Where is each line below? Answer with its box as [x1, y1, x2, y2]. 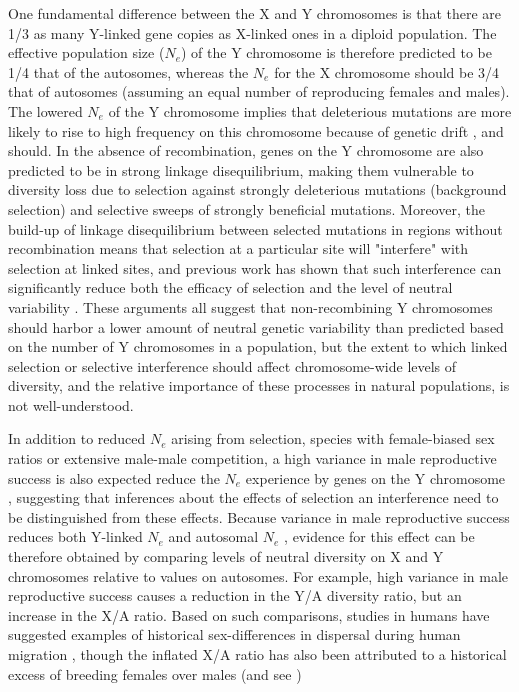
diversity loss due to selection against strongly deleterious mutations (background [8, 179, 507, 200]
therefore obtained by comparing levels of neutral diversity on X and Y [8, 546, 444, 567]
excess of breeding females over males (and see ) [8, 663, 302, 684]
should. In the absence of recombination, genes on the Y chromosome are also [8, 140, 484, 161]
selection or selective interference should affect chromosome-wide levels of [8, 355, 457, 376]
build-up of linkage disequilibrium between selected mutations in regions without [8, 218, 503, 239]
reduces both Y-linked [8, 526, 143, 547]
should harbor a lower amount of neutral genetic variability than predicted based [8, 316, 504, 337]
